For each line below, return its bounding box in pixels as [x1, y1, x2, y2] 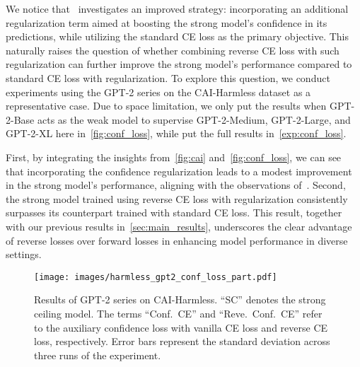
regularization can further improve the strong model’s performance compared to [6, 57, 352, 71]
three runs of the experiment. [34, 347, 161, 362]
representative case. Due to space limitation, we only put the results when [6, 98, 327, 113]
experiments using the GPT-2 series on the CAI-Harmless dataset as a [6, 84, 311, 99]
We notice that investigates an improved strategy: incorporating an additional [6, 1, 349, 16]
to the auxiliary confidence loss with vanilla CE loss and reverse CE [34, 320, 328, 334]
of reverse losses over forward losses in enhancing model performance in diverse [6, 233, 348, 247]
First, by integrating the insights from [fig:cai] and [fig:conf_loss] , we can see [6, 149, 342, 164]
